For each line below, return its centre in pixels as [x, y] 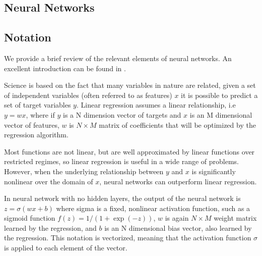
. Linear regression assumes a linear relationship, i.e [156, 105]
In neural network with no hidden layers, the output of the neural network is [122, 198]
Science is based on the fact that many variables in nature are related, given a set [130, 85]
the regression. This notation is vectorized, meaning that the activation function [128, 238]
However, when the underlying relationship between [84, 171]
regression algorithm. [36, 135]
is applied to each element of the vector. [66, 248]
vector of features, [32, 124]
